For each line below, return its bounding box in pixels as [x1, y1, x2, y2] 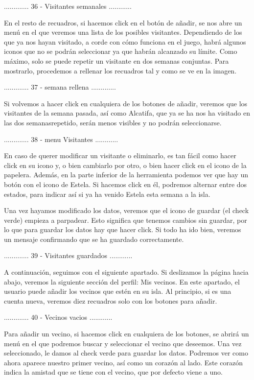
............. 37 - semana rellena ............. [4, 82, 116, 92]
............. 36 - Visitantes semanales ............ [4, 1, 132, 11]
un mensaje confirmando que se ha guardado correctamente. [4, 234, 184, 244]
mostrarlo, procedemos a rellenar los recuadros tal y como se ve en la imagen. [4, 65, 237, 75]
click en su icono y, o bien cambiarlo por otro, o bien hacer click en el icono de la [4, 160, 247, 170]
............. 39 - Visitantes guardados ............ [4, 250, 133, 261]
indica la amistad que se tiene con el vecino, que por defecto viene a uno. [4, 367, 223, 377]
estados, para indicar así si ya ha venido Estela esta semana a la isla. [4, 189, 210, 199]
